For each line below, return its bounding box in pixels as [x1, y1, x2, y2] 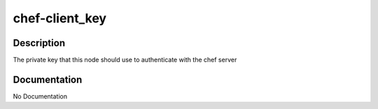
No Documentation [13, 92, 68, 101]
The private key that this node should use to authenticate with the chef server [13, 56, 237, 64]
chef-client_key [13, 10, 107, 26]
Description [13, 37, 66, 49]
